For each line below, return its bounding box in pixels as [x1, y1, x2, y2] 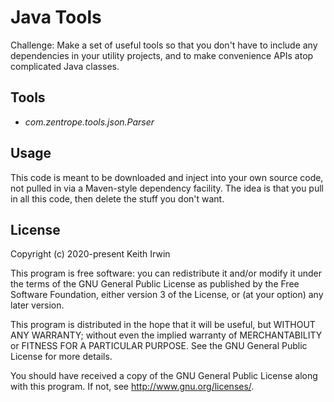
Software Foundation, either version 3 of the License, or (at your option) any [10, 289, 324, 301]
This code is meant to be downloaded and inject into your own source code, [10, 171, 324, 183]
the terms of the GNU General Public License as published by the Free [10, 278, 300, 290]
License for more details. [10, 351, 113, 363]
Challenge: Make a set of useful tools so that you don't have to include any [10, 39, 318, 51]
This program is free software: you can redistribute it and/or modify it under [10, 267, 322, 280]
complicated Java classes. [10, 60, 120, 72]
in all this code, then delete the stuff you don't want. [10, 192, 225, 205]
